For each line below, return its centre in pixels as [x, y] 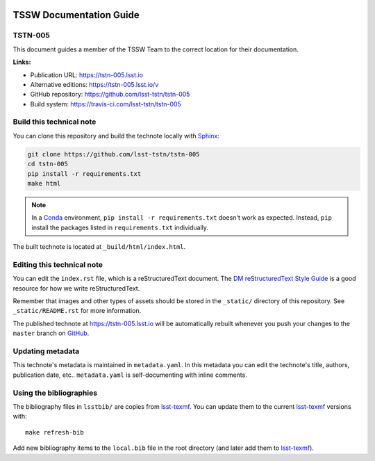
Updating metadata [46, 351]
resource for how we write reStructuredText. [76, 288]
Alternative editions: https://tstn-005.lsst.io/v [94, 84]
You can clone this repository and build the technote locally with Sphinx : [116, 136]
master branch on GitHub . [51, 333]
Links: [22, 62]
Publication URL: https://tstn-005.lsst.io [87, 75]
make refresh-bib [55, 432]
